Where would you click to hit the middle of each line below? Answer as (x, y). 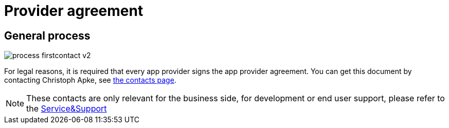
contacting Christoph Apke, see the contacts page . (90, 80)
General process (47, 35)
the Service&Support (67, 109)
